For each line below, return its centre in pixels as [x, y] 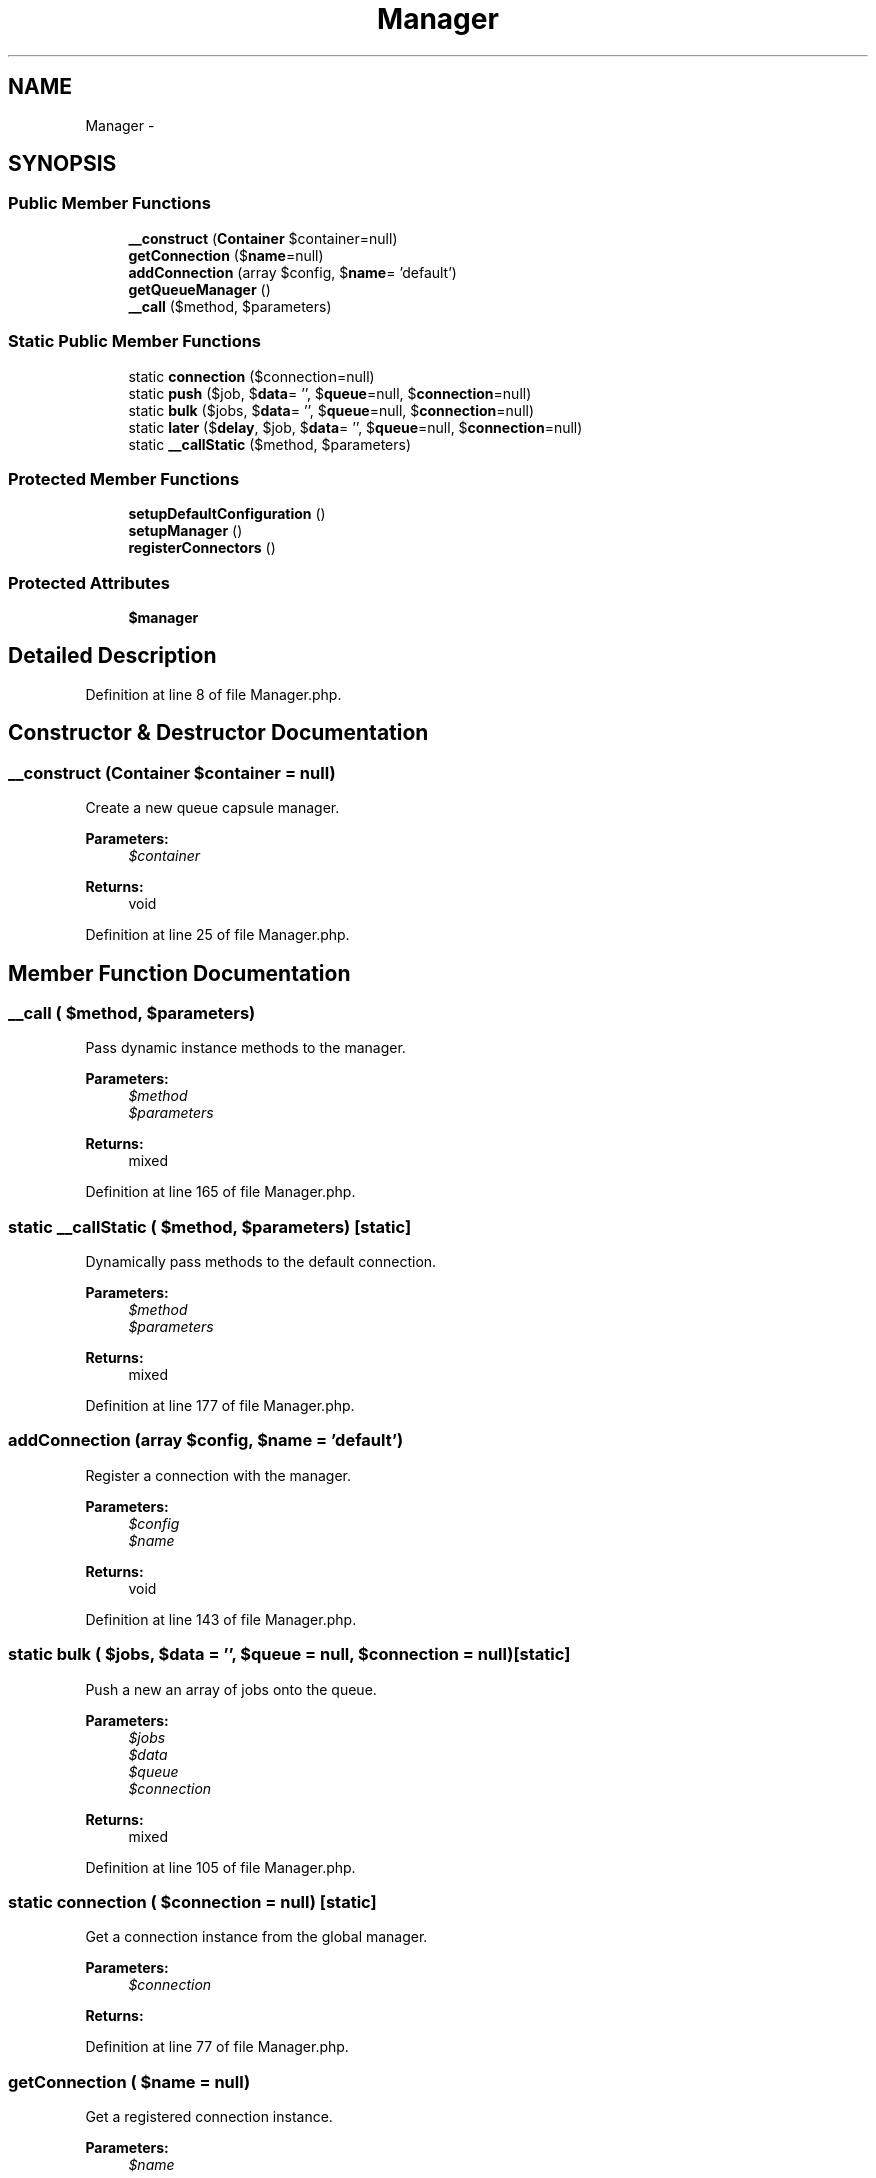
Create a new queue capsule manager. [212, 808]
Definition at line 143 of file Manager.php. [221, 1619]
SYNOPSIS [62, 164]
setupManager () [185, 531]
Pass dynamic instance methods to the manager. [245, 1048]
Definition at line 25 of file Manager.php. [217, 935]
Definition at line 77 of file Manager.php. [217, 2047]
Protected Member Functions [124, 478]
